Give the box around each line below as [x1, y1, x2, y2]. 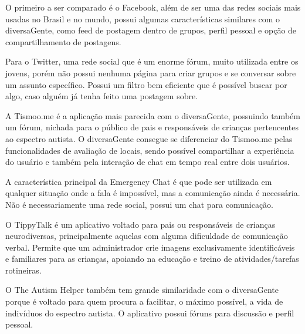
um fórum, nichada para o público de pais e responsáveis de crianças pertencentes [5, 121, 299, 133]
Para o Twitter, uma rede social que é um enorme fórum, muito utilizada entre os [5, 55, 299, 68]
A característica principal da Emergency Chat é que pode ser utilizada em [5, 175, 272, 187]
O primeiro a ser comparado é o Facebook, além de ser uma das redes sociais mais [5, 1, 301, 13]
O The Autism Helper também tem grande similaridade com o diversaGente [5, 284, 279, 296]
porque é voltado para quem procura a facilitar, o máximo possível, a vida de [5, 295, 283, 308]
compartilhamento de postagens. [5, 35, 121, 48]
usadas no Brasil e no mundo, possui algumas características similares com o [5, 12, 280, 25]
